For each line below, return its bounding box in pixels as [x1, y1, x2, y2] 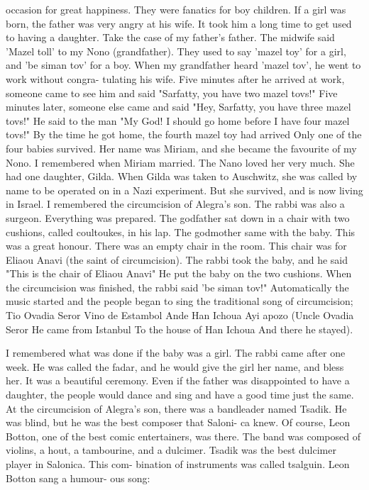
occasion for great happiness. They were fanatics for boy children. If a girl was [6, 2, 346, 16]
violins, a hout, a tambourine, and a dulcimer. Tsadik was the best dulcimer [6, 442, 336, 457]
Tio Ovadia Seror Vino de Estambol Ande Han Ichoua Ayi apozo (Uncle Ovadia [6, 308, 354, 323]
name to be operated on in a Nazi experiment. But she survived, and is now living [6, 182, 363, 197]
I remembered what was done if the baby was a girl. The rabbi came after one [6, 345, 346, 360]
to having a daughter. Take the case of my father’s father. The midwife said [6, 30, 335, 45]
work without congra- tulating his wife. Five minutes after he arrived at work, [6, 71, 345, 86]
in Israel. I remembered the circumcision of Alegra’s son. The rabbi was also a [6, 196, 345, 211]
